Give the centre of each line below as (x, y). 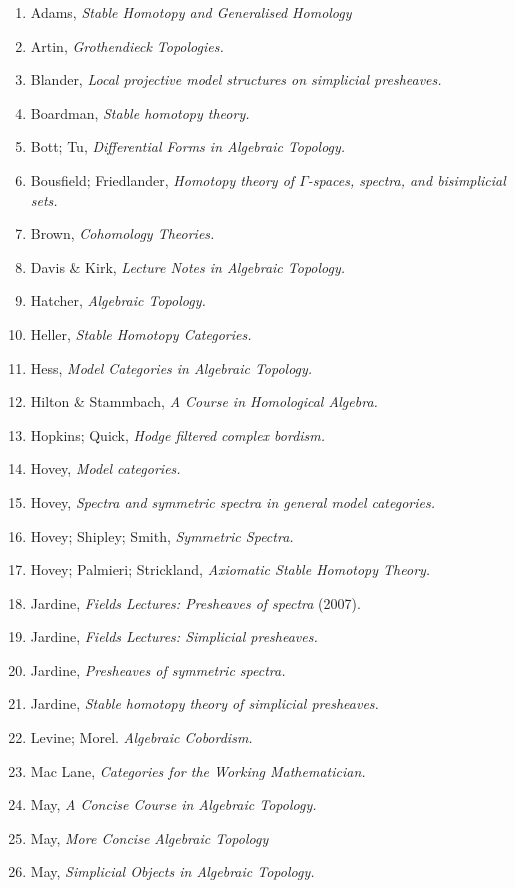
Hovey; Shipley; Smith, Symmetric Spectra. (162, 535)
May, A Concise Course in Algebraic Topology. (173, 804)
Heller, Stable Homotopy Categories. (141, 333)
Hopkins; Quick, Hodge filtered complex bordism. (178, 434)
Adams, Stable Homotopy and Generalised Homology (191, 12)
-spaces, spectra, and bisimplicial (406, 179)
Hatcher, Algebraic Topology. (118, 300)
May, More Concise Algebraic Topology (149, 837)
